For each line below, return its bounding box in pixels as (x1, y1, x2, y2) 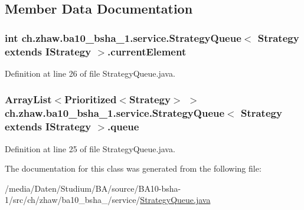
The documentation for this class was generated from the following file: (5, 162, 261, 175)
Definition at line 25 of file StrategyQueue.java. (5, 142, 175, 155)
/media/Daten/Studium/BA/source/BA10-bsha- (5, 182, 181, 194)
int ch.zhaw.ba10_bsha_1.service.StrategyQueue (5, 30, 241, 45)
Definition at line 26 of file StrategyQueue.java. (5, 67, 175, 79)
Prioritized (64, 92, 117, 107)
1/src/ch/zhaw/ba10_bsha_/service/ (5, 193, 140, 206)
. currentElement (107, 44, 187, 58)
